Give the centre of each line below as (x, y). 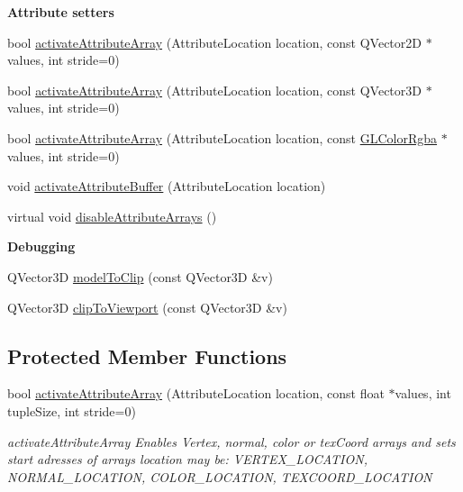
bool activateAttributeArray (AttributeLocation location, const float (196, 393)
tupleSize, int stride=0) (72, 410)
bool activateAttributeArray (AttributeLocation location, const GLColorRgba (222, 137)
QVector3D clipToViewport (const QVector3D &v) (147, 307)
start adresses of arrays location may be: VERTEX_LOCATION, (187, 459)
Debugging (41, 246)
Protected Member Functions (147, 355)
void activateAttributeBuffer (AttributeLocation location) (167, 186)
